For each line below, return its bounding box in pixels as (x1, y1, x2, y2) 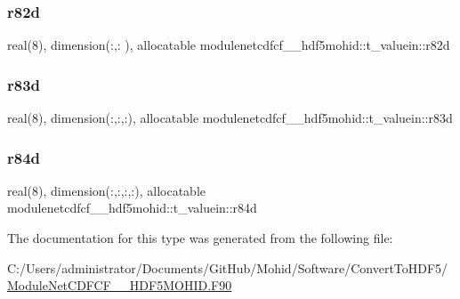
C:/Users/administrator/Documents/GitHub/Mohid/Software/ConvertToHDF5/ (7, 258, 448, 277)
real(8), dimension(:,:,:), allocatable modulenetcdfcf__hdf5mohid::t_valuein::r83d (7, 109, 453, 127)
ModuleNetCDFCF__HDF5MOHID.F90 (7, 276, 232, 295)
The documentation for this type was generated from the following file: (7, 229, 393, 247)
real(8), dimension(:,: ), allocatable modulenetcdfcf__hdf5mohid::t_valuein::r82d (7, 36, 450, 54)
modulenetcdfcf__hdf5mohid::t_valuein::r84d (7, 198, 257, 217)
